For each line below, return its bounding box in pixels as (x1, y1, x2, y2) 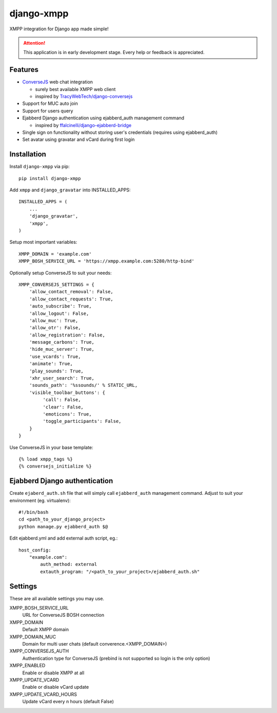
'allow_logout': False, (29, 310, 89, 316)
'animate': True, (29, 361, 73, 367)
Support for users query (22, 108, 73, 114)
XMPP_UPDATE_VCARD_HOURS (9, 691, 77, 697)
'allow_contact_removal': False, (29, 289, 114, 295)
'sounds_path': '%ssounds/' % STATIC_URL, (29, 382, 138, 388)
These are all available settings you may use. (9, 595, 105, 601)
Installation (9, 150, 46, 159)
